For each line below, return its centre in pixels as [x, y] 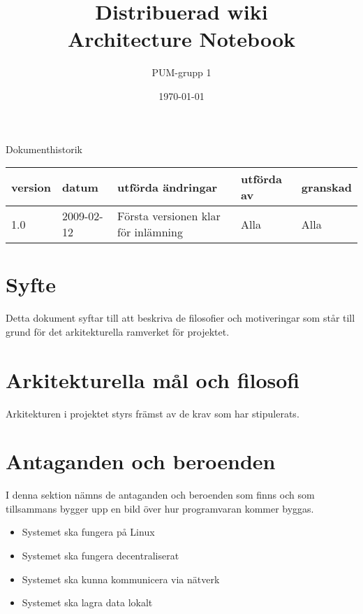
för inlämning [150, 232]
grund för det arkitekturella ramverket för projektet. [118, 331]
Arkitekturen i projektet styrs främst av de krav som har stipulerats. [153, 413]
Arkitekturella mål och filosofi [153, 379]
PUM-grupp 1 [181, 72]
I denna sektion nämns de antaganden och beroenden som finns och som [160, 495]
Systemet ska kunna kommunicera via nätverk [121, 579]
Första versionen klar [169, 216]
